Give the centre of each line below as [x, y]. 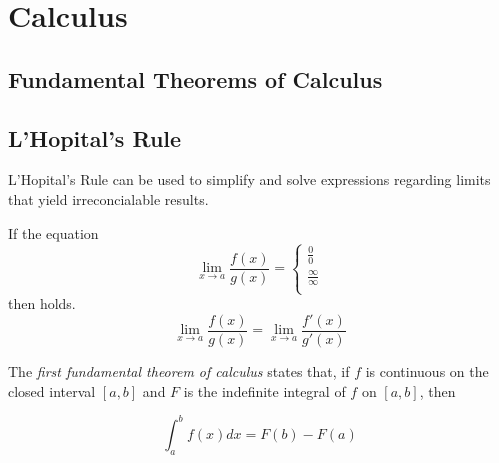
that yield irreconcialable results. [108, 198]
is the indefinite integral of [264, 390]
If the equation [53, 232]
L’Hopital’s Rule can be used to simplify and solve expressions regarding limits [249, 179]
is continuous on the [427, 371]
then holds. [42, 303]
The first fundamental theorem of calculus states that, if [179, 371]
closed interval [52, 390]
